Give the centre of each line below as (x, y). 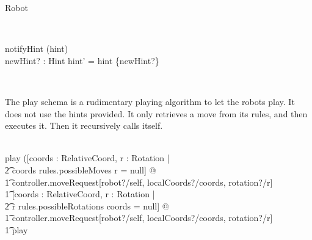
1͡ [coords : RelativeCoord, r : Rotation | (80, 194)
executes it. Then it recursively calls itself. (84, 125)
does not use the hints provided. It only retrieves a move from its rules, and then (156, 113)
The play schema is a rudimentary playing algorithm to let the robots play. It (150, 101)
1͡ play (16, 229)
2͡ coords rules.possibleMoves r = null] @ (81, 169)
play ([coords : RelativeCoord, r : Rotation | (87, 158)
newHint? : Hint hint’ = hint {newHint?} (82, 60)
